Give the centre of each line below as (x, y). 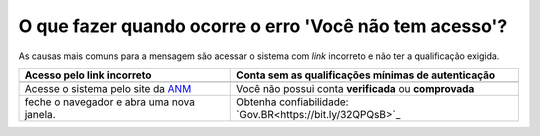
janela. (40, 114)
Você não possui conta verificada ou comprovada (355, 88)
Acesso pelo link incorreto (88, 75)
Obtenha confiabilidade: (292, 102)
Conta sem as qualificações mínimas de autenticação (365, 75)
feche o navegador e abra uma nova (109, 102)
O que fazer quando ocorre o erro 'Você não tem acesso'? (263, 26)
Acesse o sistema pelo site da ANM (108, 88)
